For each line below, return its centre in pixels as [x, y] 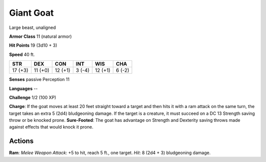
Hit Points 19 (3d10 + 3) [33, 45]
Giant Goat [32, 13]
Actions [21, 141]
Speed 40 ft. [22, 54]
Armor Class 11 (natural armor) [40, 36]
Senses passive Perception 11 [39, 80]
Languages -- [23, 88]
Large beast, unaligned [33, 27]
